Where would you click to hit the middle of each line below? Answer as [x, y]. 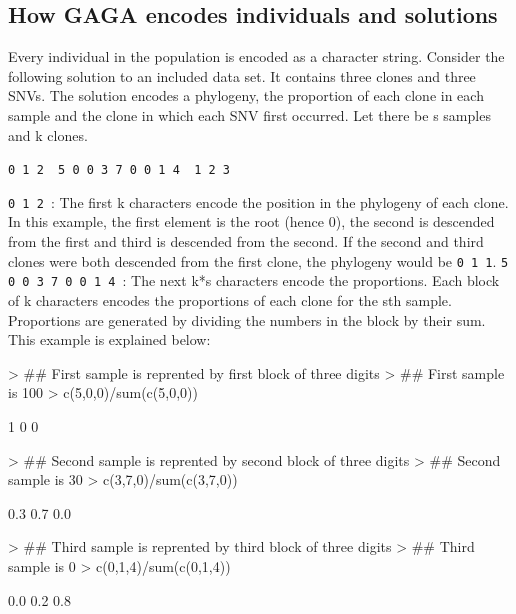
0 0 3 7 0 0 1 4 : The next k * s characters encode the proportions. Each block [254, 280]
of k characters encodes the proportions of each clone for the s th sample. [230, 299]
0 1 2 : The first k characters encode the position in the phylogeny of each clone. [258, 201]
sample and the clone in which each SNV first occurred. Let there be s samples [249, 114]
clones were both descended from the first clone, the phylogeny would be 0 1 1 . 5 [258, 260]
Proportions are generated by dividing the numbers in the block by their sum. [247, 319]
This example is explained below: [109, 339]
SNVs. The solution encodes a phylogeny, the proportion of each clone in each [246, 95]
